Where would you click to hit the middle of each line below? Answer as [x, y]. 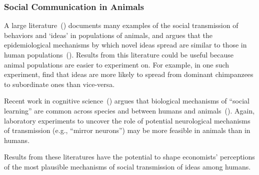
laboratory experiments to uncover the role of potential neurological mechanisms [127, 120]
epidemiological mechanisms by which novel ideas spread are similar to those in [125, 45]
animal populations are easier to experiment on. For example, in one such [117, 64]
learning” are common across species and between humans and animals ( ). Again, [129, 110]
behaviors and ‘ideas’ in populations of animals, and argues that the [108, 35]
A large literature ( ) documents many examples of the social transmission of [121, 25]
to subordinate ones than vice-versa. [59, 84]
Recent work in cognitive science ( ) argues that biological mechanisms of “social [127, 101]
